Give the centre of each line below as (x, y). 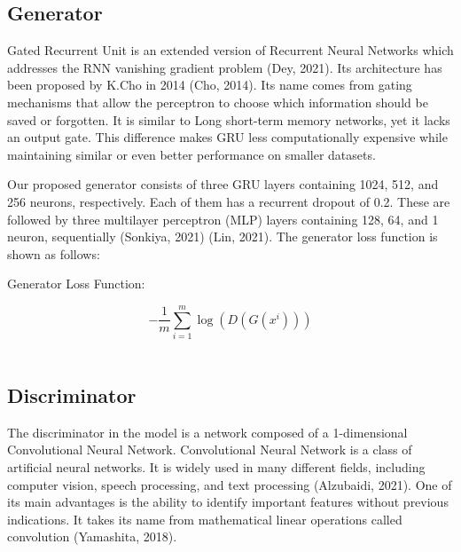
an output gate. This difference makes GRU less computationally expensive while (227, 137)
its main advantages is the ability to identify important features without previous (228, 502)
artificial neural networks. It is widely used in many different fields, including (216, 467)
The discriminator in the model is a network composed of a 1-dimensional (207, 432)
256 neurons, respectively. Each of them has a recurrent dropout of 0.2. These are (229, 201)
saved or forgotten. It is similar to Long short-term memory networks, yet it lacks (229, 119)
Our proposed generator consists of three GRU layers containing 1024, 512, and (223, 184)
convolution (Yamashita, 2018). (92, 536)
